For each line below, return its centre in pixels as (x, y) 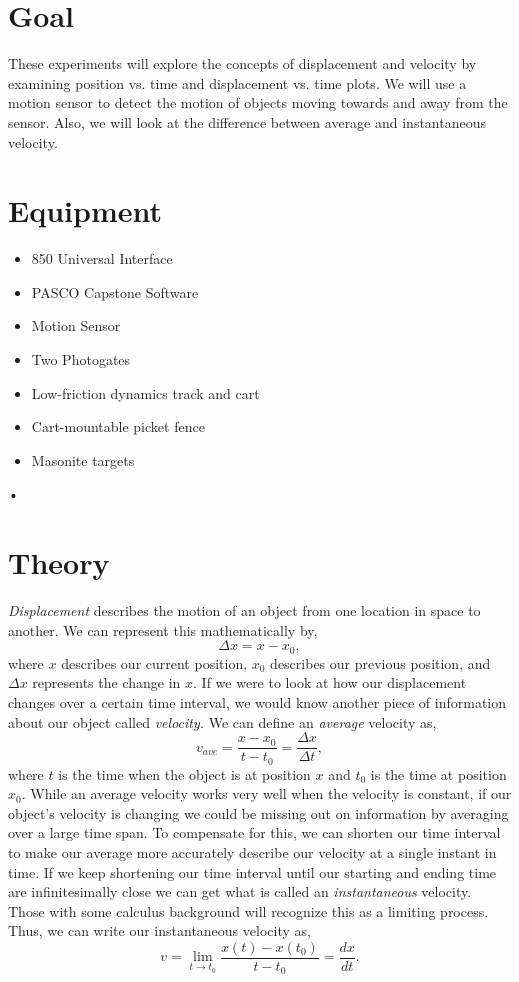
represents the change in (106, 682)
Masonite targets (83, 459)
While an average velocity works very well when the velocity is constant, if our (271, 793)
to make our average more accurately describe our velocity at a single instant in (252, 852)
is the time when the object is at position (184, 773)
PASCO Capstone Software (115, 291)
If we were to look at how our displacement (334, 682)
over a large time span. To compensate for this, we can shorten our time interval (254, 832)
